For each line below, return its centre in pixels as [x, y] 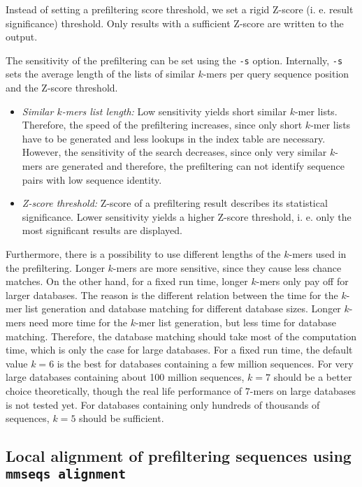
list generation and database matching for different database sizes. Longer [183, 308]
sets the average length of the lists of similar [100, 74]
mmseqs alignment [66, 474]
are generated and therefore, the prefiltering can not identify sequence [195, 166]
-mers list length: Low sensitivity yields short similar [174, 111]
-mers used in [318, 253]
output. [22, 37]
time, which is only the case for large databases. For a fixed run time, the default [179, 350]
